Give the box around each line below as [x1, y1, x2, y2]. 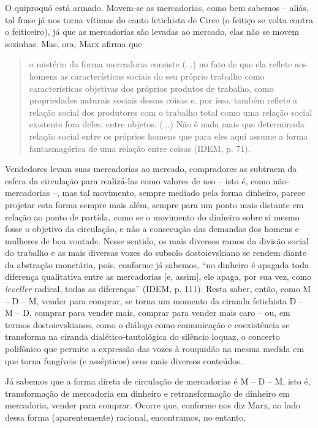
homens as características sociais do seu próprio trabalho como [29, 69, 265, 82]
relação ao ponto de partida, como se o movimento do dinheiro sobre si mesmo [5, 210, 300, 223]
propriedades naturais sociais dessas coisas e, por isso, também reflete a [29, 94, 298, 107]
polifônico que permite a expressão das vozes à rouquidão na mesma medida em [5, 342, 305, 355]
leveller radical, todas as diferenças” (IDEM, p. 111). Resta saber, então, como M [5, 282, 311, 295]
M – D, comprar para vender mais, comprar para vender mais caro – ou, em [5, 306, 290, 319]
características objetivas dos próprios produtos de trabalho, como [29, 81, 274, 94]
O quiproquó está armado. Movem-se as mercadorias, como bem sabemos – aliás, [5, 1, 309, 13]
